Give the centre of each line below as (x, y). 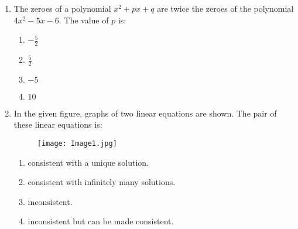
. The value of (84, 20)
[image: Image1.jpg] (77, 144)
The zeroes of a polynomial (62, 8)
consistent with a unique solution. (88, 162)
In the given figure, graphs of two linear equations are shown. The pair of (145, 113)
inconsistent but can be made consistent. (101, 221)
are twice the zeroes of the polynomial (225, 8)
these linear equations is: (58, 124)
